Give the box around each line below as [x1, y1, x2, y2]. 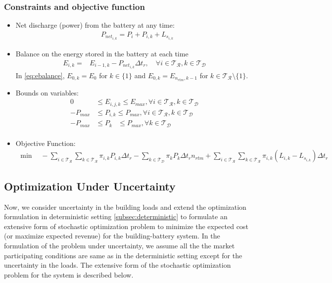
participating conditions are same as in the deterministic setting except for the [4, 250, 242, 260]
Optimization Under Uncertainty [4, 178, 176, 193]
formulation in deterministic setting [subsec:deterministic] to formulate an [4, 211, 228, 222]
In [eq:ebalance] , [15, 70, 65, 80]
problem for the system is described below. [4, 269, 134, 280]
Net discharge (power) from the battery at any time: [15, 20, 175, 30]
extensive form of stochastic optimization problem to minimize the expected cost [4, 221, 248, 231]
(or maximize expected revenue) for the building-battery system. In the [4, 231, 220, 241]
